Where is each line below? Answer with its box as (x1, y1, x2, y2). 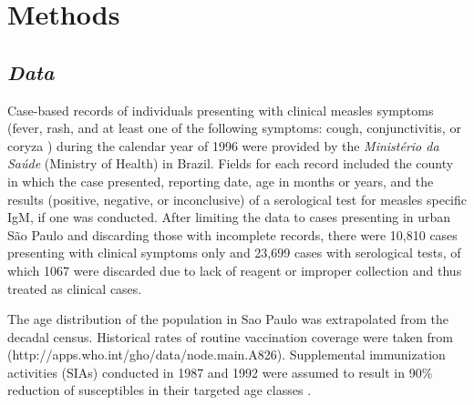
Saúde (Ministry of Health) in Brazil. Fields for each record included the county (7, 154, 454, 173)
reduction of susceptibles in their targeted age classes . (7, 380, 312, 400)
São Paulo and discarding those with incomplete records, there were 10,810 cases (7, 225, 458, 244)
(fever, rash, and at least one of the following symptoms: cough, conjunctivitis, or (7, 118, 461, 137)
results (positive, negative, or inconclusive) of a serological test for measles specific (7, 189, 468, 208)
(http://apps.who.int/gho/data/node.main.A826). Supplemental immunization (7, 345, 446, 364)
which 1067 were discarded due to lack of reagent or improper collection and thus (7, 260, 462, 279)
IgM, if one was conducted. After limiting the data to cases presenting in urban (7, 208, 451, 227)
